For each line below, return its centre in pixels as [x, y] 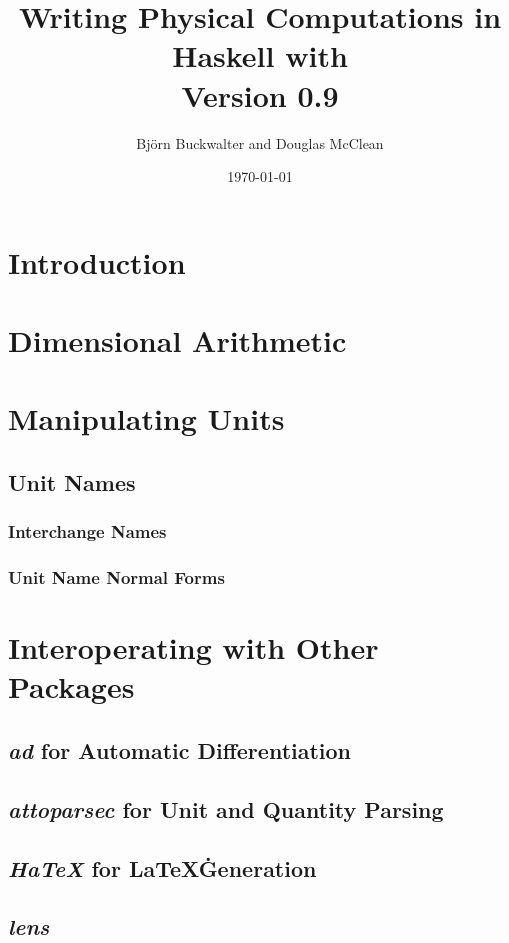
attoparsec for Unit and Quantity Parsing [226, 808]
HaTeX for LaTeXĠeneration [162, 867]
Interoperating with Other [193, 647]
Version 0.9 [260, 94]
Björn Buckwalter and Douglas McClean [260, 142]
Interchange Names [87, 531]
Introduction [97, 261]
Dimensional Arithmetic [177, 340]
